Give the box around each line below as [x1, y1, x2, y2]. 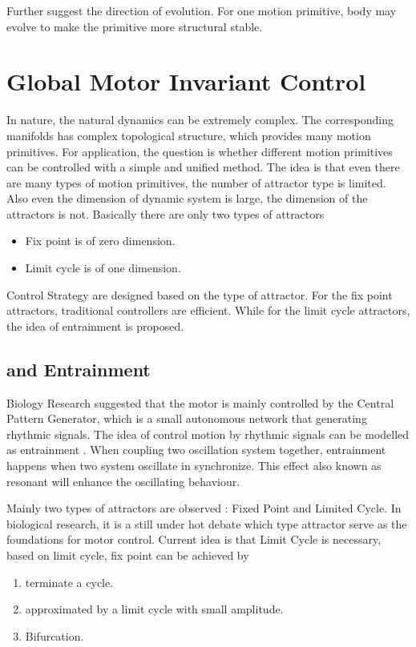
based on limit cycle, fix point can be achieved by [6, 546, 249, 563]
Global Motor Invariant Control [6, 65, 366, 98]
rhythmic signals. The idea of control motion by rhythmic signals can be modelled [6, 425, 410, 442]
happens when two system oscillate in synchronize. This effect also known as [6, 457, 382, 474]
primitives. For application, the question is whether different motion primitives [6, 143, 393, 159]
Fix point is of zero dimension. [25, 232, 176, 249]
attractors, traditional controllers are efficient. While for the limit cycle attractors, [6, 302, 410, 319]
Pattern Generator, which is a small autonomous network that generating [6, 410, 367, 427]
